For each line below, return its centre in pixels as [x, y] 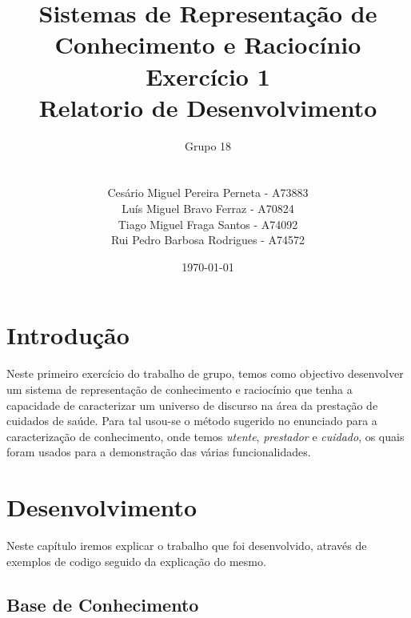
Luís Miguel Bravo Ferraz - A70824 [208, 209]
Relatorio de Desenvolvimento [208, 107]
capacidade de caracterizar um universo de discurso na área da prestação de [192, 405]
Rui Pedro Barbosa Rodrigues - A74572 [208, 240]
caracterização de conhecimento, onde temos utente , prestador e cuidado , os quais [205, 436]
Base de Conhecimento [103, 604]
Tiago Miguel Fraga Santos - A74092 [208, 224]
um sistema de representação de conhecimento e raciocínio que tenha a [180, 389]
